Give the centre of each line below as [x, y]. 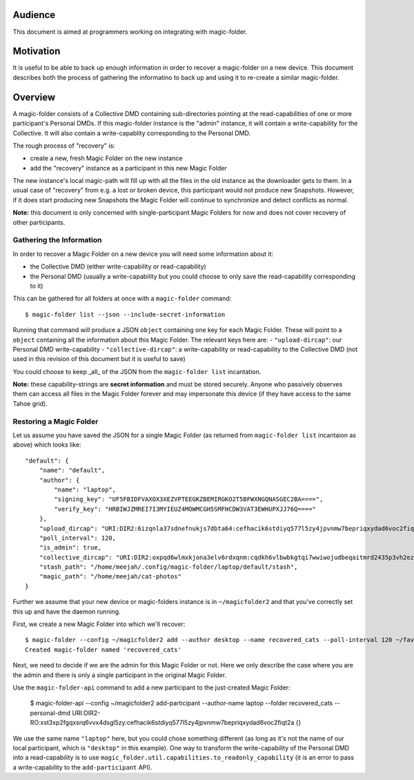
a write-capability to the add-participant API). [82, 767]
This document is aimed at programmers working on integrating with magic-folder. [130, 32]
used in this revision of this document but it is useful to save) [99, 359]
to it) [37, 286]
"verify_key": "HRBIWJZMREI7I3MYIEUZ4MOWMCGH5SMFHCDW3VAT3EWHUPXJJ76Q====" [185, 509]
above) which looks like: [47, 445]
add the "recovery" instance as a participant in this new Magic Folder [128, 168]
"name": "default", [72, 470]
